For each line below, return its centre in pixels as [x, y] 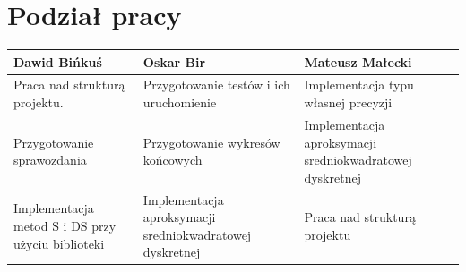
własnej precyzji [348, 102]
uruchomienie [180, 102]
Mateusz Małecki [358, 61]
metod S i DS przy [65, 225]
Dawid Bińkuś [58, 61]
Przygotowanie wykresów [211, 142]
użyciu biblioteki [59, 243]
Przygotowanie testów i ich [216, 85]
